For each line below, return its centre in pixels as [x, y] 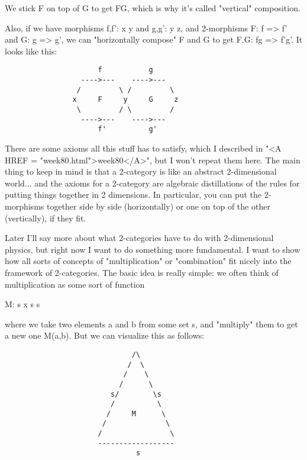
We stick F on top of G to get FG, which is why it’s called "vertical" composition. [153, 8]
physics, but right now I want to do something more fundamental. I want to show [153, 249]
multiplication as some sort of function [75, 284]
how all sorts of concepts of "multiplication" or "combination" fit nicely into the [148, 261]
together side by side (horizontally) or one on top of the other [158, 206]
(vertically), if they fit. [46, 218]
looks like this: [31, 51]
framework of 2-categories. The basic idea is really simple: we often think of [142, 272]
